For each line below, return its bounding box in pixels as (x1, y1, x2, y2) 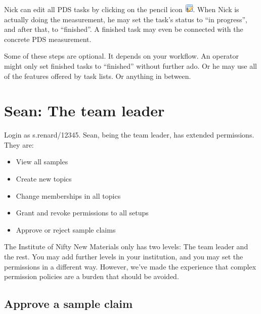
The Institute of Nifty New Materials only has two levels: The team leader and (4, 241, 248, 252)
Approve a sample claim (4, 296, 133, 311)
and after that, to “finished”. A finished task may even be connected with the (4, 24, 243, 34)
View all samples (16, 156, 68, 167)
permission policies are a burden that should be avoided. (4, 271, 179, 282)
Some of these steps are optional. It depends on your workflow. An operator (4, 51, 239, 61)
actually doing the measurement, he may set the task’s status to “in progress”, (4, 14, 247, 24)
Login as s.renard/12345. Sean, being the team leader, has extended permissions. (4, 129, 254, 140)
